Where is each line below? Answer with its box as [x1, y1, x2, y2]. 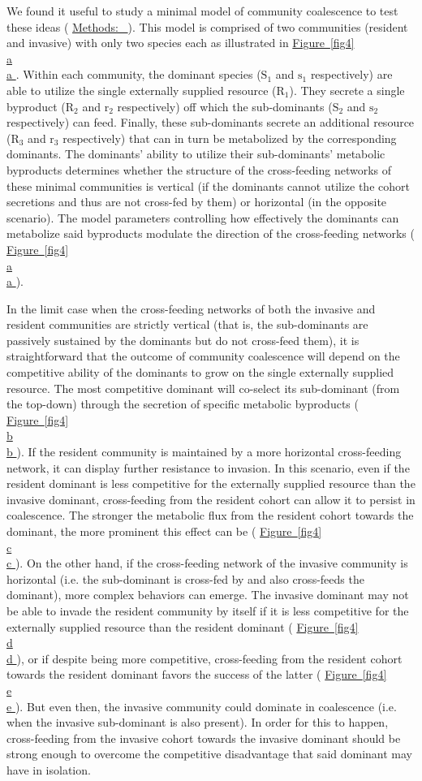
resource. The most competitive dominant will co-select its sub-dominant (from [6, 379, 400, 396]
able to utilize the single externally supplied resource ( [6, 81, 277, 98]
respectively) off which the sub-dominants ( [117, 97, 333, 114]
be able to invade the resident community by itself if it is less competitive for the [6, 602, 409, 619]
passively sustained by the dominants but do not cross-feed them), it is [6, 331, 360, 348]
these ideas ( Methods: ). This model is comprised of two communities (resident [6, 18, 408, 35]
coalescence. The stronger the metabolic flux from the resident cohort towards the [6, 507, 414, 524]
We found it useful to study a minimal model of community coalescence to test [6, 2, 398, 19]
